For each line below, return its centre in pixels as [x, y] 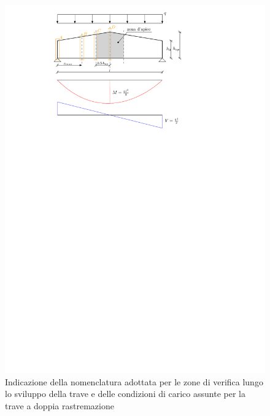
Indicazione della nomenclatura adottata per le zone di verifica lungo [134, 381]
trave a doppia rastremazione [60, 405]
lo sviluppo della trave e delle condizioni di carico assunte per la [125, 394]
